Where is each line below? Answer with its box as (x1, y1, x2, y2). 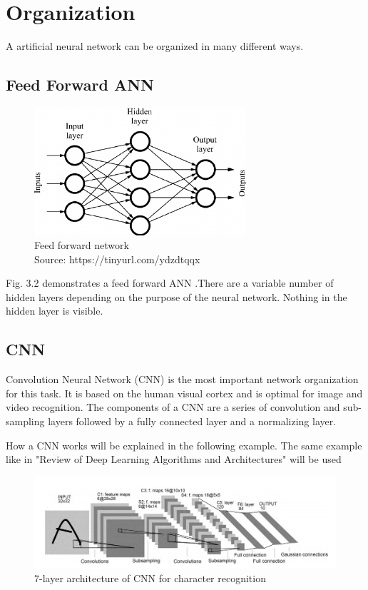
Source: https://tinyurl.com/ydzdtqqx (34, 251, 200, 266)
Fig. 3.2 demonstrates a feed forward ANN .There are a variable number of (6, 275, 334, 290)
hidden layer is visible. (6, 303, 103, 318)
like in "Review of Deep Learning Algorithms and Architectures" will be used (6, 452, 342, 467)
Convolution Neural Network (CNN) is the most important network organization (6, 372, 359, 387)
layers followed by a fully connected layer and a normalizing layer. (48, 414, 337, 429)
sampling (6, 414, 45, 429)
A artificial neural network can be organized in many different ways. (6, 39, 304, 54)
